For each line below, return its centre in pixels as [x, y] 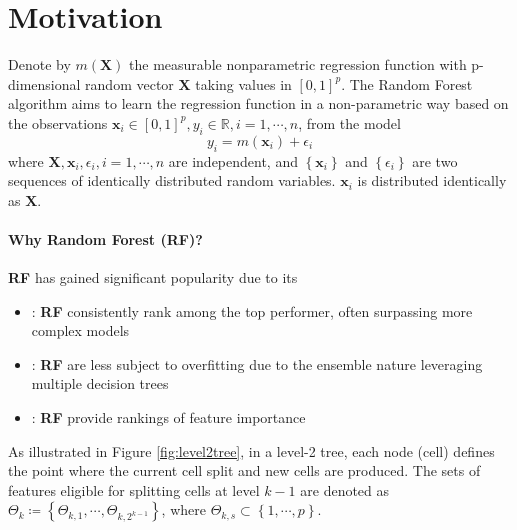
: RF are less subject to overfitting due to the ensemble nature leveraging [257, 363]
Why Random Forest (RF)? [105, 238]
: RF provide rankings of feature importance [168, 417]
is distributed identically [432, 180]
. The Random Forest [407, 83]
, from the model [349, 122]
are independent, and [233, 160]
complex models [80, 330]
